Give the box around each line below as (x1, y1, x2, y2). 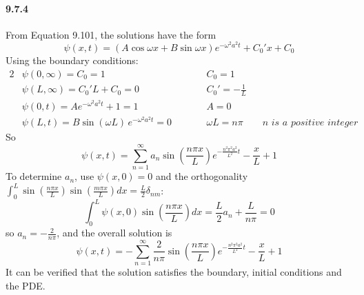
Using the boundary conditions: (6, 53, 139, 68)
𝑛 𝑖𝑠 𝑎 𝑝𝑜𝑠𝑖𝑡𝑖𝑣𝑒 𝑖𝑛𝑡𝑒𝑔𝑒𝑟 (262, 118, 358, 128)
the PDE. (6, 278, 45, 292)
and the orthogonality (155, 169, 248, 183)
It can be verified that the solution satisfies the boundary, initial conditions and (6, 265, 342, 279)
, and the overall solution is (57, 225, 172, 240)
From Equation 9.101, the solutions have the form (6, 27, 216, 41)
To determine (6, 169, 62, 183)
